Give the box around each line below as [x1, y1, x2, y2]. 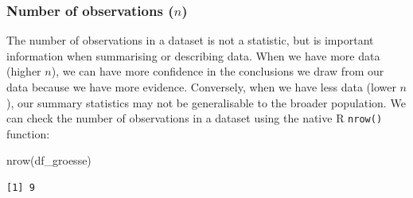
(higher [6, 63, 41, 80]
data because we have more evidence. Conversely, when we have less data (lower [6, 79, 396, 95]
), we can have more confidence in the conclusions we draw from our [51, 63, 384, 80]
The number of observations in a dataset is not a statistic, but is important [6, 32, 374, 49]
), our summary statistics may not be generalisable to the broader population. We [6, 94, 406, 111]
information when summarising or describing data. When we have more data [6, 47, 380, 64]
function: [6, 125, 50, 142]
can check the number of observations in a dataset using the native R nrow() [6, 110, 383, 126]
